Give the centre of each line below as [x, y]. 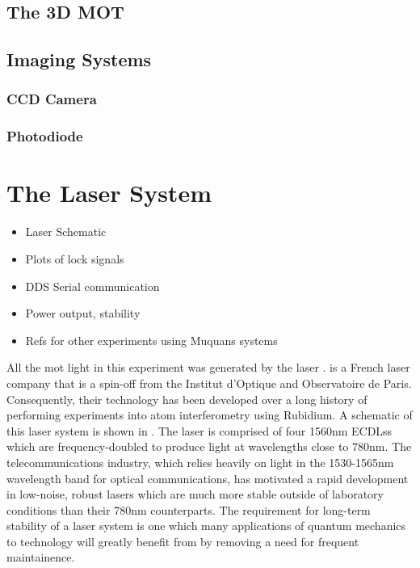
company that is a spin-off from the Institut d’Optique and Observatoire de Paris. [209, 383]
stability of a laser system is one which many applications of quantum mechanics [206, 526]
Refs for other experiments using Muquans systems [151, 340]
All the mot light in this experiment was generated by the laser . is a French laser [208, 367]
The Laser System [109, 193]
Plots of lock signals [75, 258]
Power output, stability [83, 313]
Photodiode [45, 136]
